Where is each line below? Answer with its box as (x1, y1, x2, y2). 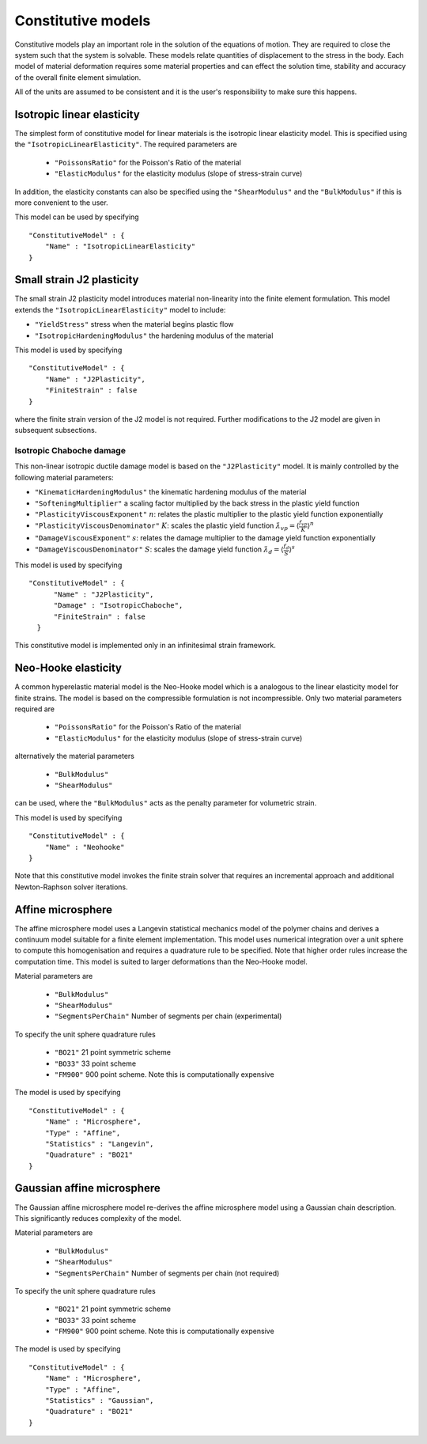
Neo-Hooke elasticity (14, 661, 123, 675)
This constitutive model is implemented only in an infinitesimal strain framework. (14, 641, 276, 650)
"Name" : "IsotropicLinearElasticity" (44, 242, 196, 251)
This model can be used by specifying (14, 212, 139, 222)
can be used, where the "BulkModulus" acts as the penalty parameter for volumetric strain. (14, 798, 317, 808)
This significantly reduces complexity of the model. (14, 1213, 182, 1222)
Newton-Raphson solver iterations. (14, 882, 128, 892)
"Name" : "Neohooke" (44, 843, 125, 851)
